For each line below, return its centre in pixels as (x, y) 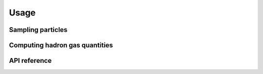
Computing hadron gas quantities (61, 45)
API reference (30, 61)
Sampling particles (38, 30)
